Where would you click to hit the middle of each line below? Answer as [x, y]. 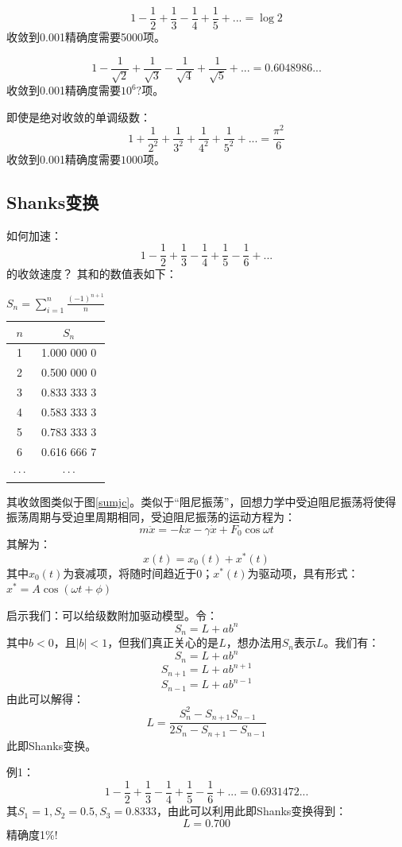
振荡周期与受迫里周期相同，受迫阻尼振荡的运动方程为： [151, 517]
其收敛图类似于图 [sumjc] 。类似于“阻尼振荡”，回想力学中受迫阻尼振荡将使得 [201, 501]
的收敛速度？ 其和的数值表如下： [92, 274]
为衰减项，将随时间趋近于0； [138, 572]
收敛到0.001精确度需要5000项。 [86, 37]
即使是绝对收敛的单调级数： [79, 116]
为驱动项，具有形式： [303, 572]
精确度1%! [32, 834]
